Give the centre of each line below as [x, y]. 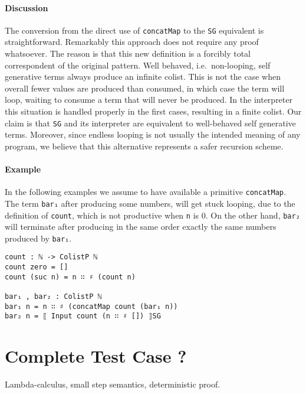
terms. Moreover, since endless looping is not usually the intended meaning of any [153, 134]
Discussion [27, 7]
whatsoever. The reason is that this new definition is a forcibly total [128, 53]
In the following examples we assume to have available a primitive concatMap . [145, 192]
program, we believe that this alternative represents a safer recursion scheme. [144, 146]
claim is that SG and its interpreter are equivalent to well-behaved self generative [150, 123]
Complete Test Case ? [96, 356]
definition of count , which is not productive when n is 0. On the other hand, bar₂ [152, 215]
